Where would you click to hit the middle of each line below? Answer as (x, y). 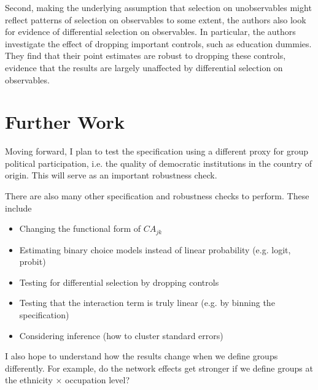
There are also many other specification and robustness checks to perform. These (157, 196)
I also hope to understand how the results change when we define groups (142, 356)
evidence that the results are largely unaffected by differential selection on (144, 67)
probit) (33, 262)
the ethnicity (29, 380)
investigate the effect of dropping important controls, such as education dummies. (158, 43)
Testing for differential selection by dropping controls (119, 282)
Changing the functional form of (80, 228)
